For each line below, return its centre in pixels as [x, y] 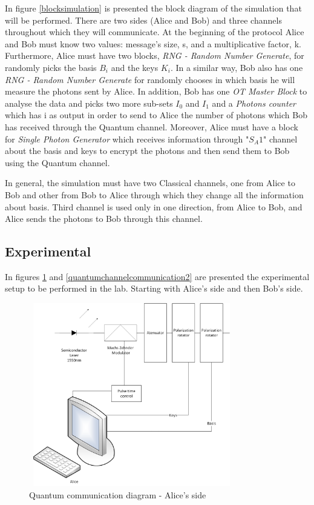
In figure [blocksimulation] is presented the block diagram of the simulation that [153, 8]
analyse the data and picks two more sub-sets [89, 103]
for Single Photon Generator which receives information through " [127, 139]
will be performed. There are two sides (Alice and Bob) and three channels [143, 20]
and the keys [135, 67]
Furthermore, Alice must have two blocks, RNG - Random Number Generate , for [155, 55]
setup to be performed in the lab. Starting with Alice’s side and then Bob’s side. [154, 288]
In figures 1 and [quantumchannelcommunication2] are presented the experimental [157, 276]
